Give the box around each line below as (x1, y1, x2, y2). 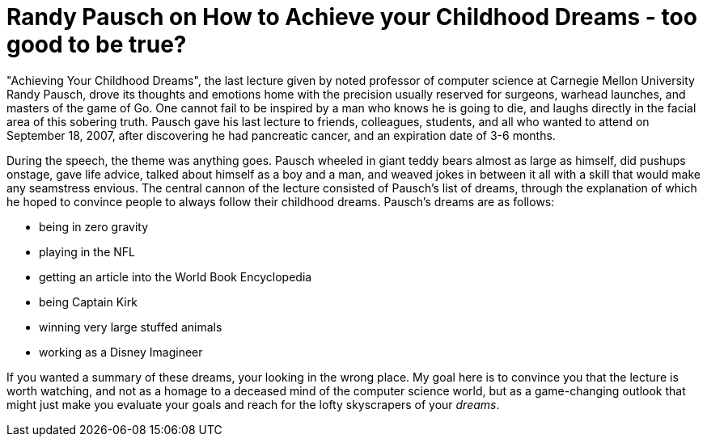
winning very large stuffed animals (39, 319, 222, 334)
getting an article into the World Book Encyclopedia (39, 269, 312, 284)
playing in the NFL (39, 244, 135, 259)
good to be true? (6, 31, 187, 58)
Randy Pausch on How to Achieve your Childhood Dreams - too (6, 3, 697, 31)
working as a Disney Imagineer (39, 344, 203, 359)
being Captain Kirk (39, 294, 138, 309)
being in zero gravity (39, 219, 149, 234)
